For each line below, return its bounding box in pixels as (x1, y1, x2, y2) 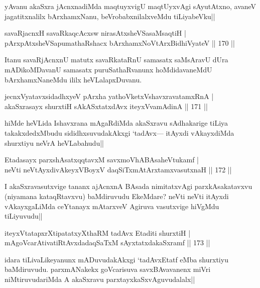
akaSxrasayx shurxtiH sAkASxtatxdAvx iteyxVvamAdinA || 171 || (5, 101, 208, 111)
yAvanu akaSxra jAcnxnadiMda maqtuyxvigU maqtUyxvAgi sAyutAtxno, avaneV (5, 1, 256, 11)
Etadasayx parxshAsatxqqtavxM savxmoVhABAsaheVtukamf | (5, 154, 199, 165)
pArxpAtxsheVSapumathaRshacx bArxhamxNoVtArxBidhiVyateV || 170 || (5, 37, 235, 48)
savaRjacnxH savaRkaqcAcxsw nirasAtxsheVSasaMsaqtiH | (5, 28, 186, 38)
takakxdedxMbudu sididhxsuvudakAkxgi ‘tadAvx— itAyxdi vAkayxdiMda (5, 127, 234, 138)
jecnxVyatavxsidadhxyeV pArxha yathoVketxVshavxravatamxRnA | (5, 91, 214, 102)
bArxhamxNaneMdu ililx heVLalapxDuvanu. (5, 74, 142, 84)
